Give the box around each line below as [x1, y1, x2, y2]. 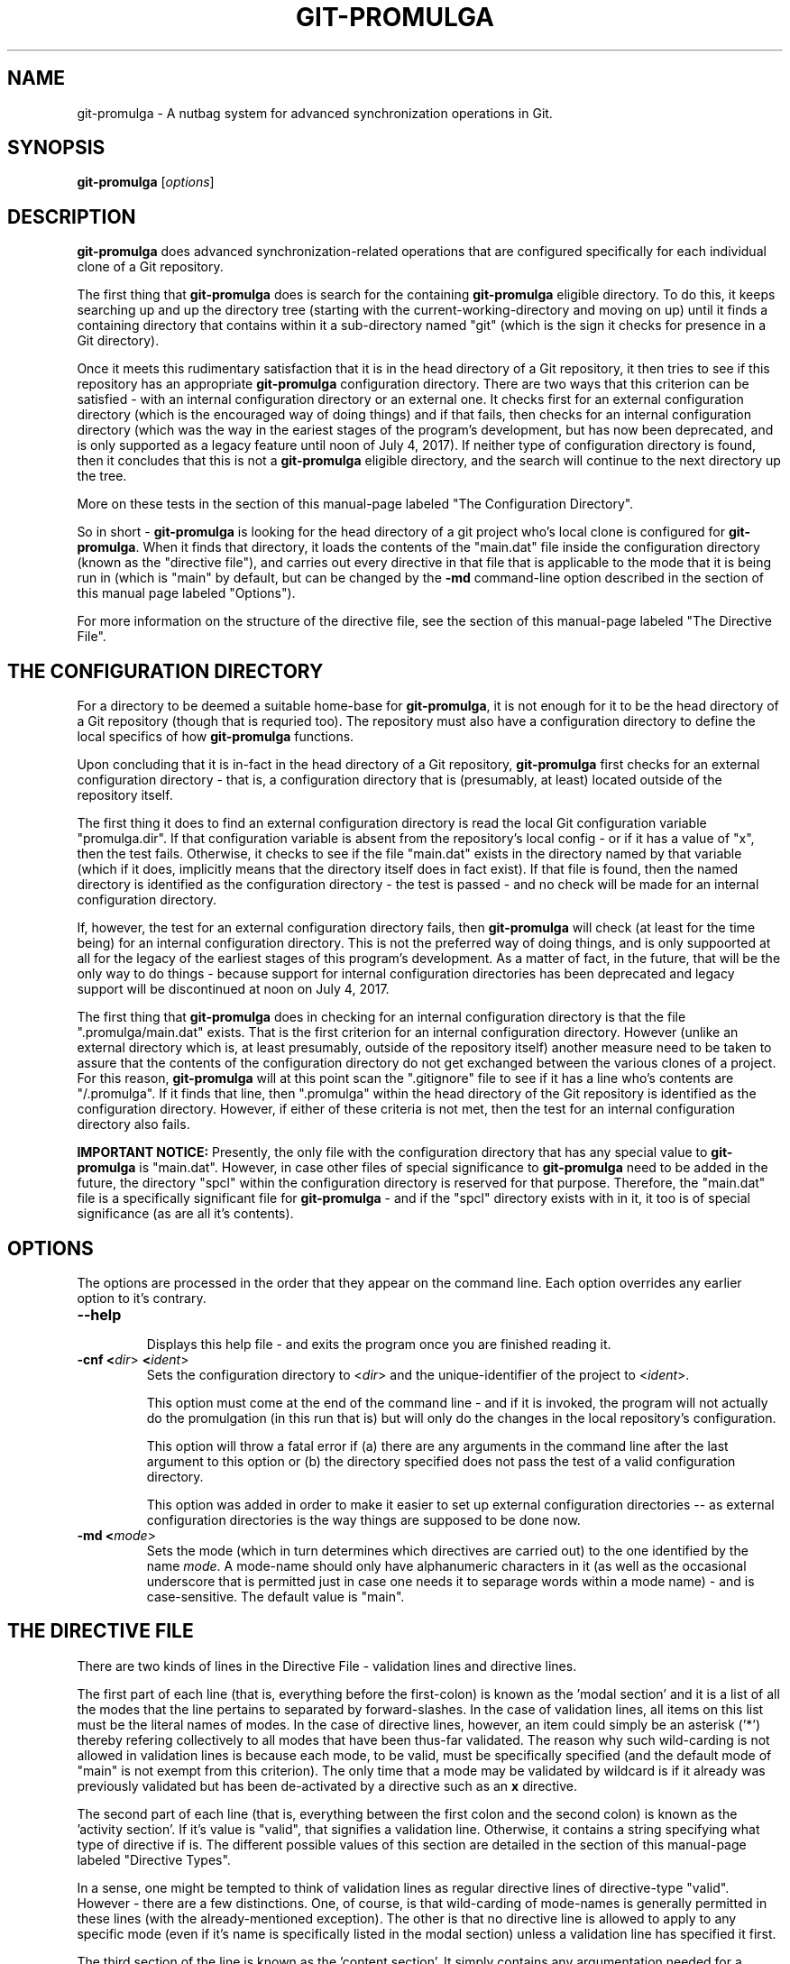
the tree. [77, 468, 127, 484]
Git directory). [77, 333, 160, 349]
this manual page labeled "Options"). [77, 585, 296, 601]
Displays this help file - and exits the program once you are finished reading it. [146, 1335, 611, 1352]
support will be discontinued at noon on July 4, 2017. [77, 981, 390, 997]
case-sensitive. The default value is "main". [146, 1588, 405, 1604]
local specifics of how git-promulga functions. [77, 729, 354, 745]
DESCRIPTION [7, 205, 136, 228]
